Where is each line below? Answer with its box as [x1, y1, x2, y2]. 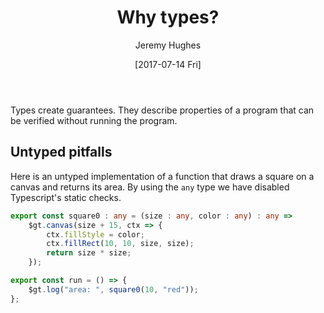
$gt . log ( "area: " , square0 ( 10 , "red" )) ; [28, 284, 199, 295]
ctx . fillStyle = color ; [46, 229, 145, 240]
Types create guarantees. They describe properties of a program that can [10, 104, 315, 116]
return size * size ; [46, 248, 132, 258]
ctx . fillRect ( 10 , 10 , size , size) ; [46, 239, 195, 249]
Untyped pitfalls [10, 144, 113, 161]
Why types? [116, 6, 220, 29]
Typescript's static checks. [10, 191, 122, 203]
